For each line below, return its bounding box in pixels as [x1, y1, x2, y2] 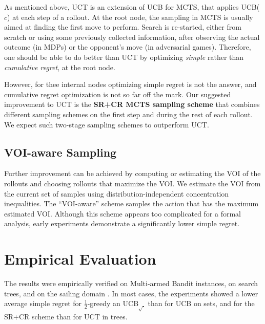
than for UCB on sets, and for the [148, 298, 255, 309]
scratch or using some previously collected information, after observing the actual [4, 31, 260, 42]
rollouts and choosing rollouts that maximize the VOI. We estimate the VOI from [4, 178, 261, 188]
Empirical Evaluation [4, 248, 156, 269]
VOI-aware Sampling [4, 144, 117, 160]
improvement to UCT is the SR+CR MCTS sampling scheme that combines [4, 99, 260, 110]
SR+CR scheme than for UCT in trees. [4, 311, 128, 321]
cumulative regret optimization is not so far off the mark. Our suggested [4, 89, 231, 99]
